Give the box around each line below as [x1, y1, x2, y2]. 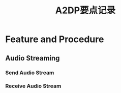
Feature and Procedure [5, 34, 104, 45]
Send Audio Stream [5, 69, 54, 76]
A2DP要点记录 [55, 5, 116, 16]
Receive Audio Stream [5, 82, 62, 89]
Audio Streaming [5, 54, 60, 63]
